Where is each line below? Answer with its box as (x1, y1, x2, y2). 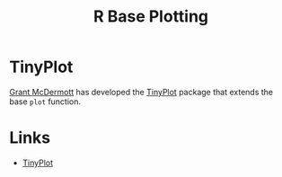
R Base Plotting (93, 6, 209, 27)
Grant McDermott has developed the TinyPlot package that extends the (9, 86, 274, 97)
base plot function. (9, 96, 82, 107)
